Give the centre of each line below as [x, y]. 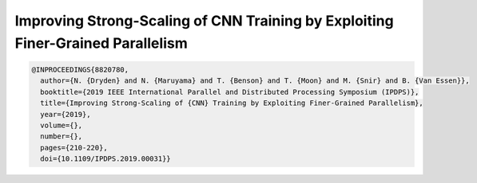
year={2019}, [66, 114]
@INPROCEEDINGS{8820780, [80, 69]
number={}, [62, 136]
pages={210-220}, [74, 148]
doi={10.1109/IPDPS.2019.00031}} [105, 159]
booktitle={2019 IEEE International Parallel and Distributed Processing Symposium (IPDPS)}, [230, 92]
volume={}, [62, 125]
